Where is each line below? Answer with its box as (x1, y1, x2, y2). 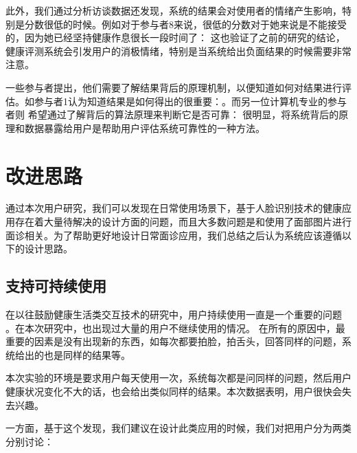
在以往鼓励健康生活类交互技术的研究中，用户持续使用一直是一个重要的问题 (5, 307, 342, 322)
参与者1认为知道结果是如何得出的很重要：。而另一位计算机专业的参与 (34, 93, 347, 108)
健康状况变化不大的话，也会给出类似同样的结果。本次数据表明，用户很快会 (5, 384, 342, 399)
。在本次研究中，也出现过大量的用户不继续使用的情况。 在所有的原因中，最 (5, 320, 345, 335)
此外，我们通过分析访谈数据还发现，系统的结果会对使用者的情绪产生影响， (5, 3, 342, 17)
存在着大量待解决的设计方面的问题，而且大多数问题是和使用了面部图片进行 (14, 214, 352, 229)
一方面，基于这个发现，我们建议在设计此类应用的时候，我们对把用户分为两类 (5, 421, 352, 435)
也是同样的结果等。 (43, 347, 130, 362)
